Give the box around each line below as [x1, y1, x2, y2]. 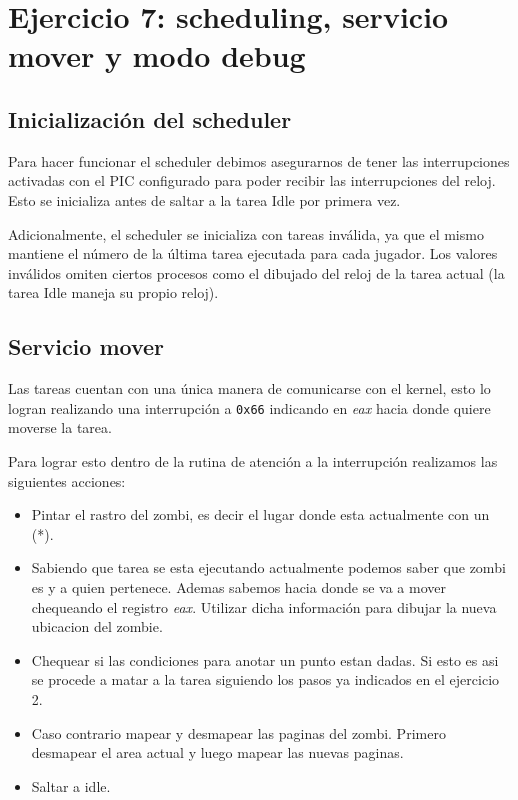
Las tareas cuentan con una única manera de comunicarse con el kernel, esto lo [8, 378, 491, 399]
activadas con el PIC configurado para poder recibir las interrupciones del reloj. [8, 170, 496, 191]
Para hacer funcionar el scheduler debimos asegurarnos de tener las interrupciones [8, 150, 510, 171]
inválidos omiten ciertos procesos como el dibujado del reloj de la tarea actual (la [8, 262, 505, 283]
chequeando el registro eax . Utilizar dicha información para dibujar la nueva [31, 596, 497, 617]
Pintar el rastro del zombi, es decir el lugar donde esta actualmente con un [31, 504, 490, 525]
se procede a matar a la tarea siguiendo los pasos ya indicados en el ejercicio [31, 669, 500, 690]
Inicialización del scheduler [8, 103, 292, 134]
